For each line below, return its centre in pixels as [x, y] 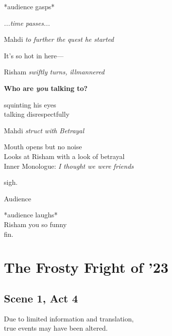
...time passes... [27, 23]
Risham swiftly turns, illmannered [54, 72]
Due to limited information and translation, [69, 318]
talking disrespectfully [37, 114]
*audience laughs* [31, 215]
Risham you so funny [35, 224]
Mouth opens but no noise [43, 147]
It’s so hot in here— [34, 55]
